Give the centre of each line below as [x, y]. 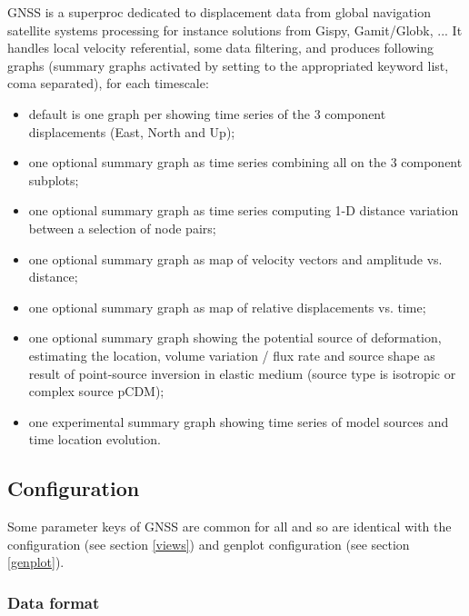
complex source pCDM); [96, 391]
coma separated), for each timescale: [108, 83]
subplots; [54, 179]
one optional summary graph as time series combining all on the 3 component [245, 162]
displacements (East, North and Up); [132, 131]
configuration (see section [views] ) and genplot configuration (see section [209, 544]
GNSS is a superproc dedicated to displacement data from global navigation [219, 12]
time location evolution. [95, 439]
